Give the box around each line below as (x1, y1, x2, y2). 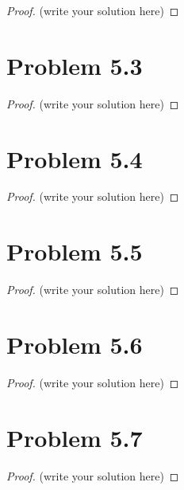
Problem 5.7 (6, 421, 143, 453)
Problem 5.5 (6, 235, 143, 268)
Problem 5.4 (6, 142, 143, 174)
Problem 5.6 (6, 327, 143, 360)
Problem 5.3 (6, 49, 143, 81)
